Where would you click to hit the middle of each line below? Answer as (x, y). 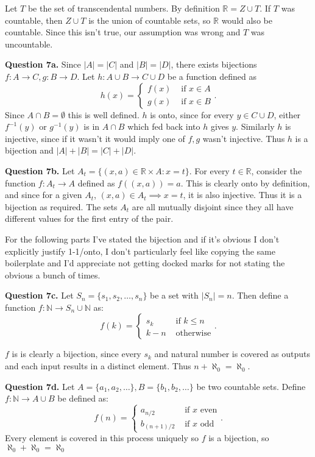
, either (287, 114)
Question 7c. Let (39, 295)
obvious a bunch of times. (53, 275)
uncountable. (29, 44)
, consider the (277, 170)
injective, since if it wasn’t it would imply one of (95, 138)
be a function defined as (212, 76)
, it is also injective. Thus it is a (242, 195)
